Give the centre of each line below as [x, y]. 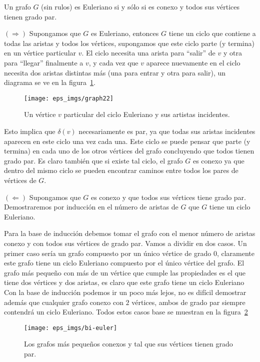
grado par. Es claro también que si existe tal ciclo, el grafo [93, 160]
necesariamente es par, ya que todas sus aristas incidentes [167, 131]
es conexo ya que [218, 160]
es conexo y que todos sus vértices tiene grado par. [168, 197]
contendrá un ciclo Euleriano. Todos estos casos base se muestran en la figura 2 [126, 312]
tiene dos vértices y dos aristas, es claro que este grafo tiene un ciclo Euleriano [124, 282]
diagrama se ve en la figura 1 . [50, 82]
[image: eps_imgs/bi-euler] [71, 328]
